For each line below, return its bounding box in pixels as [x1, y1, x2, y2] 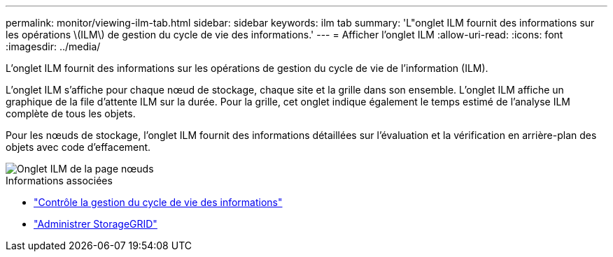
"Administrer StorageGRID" [34, 218, 157, 230]
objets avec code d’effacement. [6, 141, 151, 153]
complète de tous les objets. [6, 108, 136, 119]
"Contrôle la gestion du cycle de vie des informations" [34, 196, 283, 208]
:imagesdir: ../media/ [6, 41, 101, 52]
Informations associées [6, 175, 113, 186]
